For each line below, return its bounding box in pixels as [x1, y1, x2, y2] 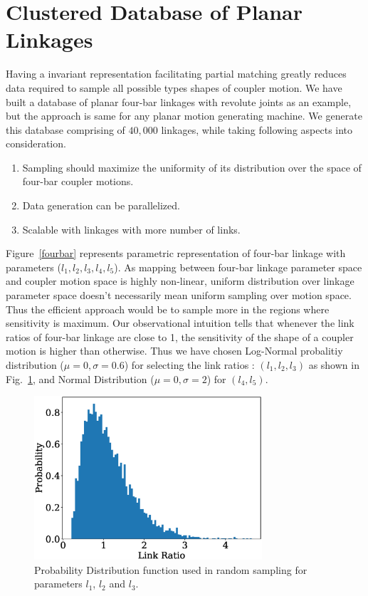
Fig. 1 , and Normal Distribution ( [6, 371, 154, 386]
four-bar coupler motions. [22, 174, 134, 189]
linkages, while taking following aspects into [161, 122, 353, 137]
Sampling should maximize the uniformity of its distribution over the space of [22, 160, 362, 174]
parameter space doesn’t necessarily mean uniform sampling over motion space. [6, 288, 352, 303]
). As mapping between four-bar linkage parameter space [114, 259, 362, 274]
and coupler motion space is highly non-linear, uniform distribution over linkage [6, 273, 354, 288]
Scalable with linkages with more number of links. [22, 221, 241, 236]
